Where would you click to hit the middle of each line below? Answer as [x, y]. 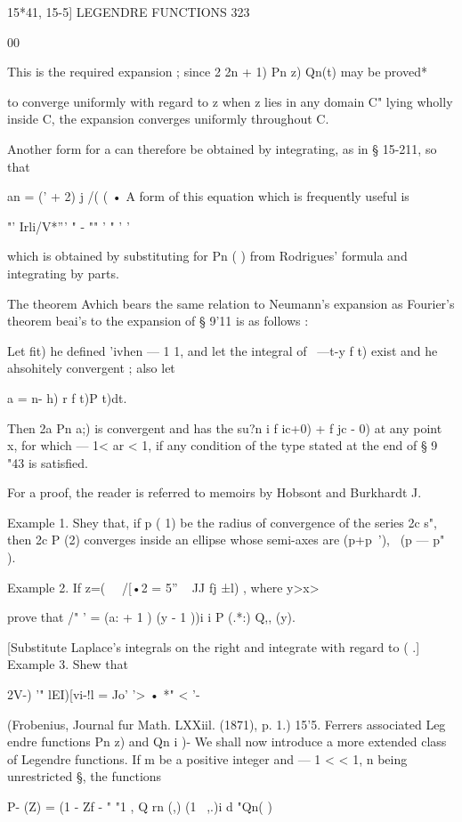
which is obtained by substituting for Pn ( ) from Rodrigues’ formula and [207, 256]
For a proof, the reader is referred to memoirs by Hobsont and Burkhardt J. [215, 492]
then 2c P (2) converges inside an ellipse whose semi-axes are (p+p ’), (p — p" [226, 540]
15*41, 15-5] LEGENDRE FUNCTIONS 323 [129, 12]
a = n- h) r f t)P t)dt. [67, 397]
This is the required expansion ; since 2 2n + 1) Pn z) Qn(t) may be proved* [217, 72]
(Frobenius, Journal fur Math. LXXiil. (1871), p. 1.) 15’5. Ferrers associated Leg [227, 724]
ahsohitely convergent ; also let [91, 368]
